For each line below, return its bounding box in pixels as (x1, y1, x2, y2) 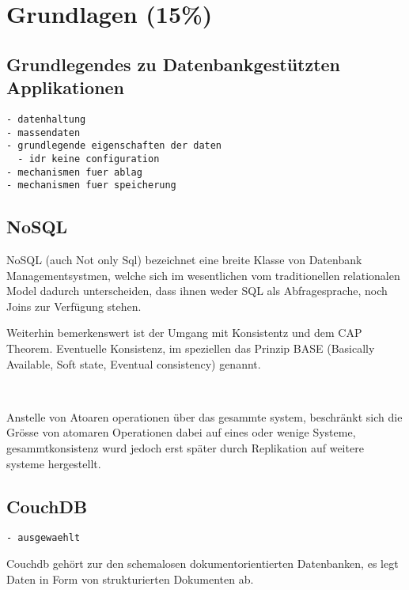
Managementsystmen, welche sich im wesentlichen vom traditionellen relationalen (6, 267, 400, 283)
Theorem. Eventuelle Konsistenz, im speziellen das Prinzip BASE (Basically (6, 340, 375, 357)
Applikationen (6, 75, 125, 100)
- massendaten (6, 127, 81, 138)
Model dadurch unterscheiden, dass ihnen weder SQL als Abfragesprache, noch (6, 282, 388, 299)
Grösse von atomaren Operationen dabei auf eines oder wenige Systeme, (6, 424, 356, 441)
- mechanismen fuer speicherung (6, 180, 176, 191)
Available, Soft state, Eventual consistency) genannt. (6, 355, 261, 372)
